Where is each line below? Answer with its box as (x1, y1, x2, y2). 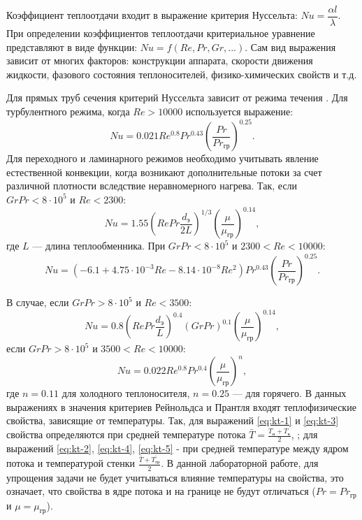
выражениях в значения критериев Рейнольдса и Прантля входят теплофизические (6, 399, 356, 414)
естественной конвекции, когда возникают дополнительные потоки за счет (6, 164, 322, 179)
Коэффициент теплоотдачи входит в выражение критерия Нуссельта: (6, 8, 298, 22)
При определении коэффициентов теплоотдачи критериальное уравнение (6, 26, 315, 41)
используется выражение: (185, 104, 294, 119)
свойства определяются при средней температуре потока (6, 427, 246, 442)
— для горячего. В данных (232, 386, 347, 400)
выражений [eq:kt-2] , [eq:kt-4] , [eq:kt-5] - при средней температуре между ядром (6, 440, 349, 455)
